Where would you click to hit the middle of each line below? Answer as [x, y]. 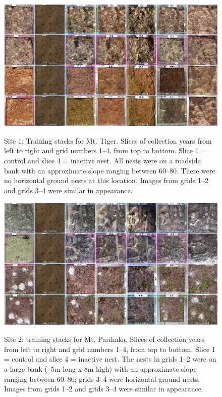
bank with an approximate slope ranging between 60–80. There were [110, 170]
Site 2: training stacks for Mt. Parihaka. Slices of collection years [104, 339]
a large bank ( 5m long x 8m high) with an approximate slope [100, 368]
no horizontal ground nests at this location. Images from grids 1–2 [106, 180]
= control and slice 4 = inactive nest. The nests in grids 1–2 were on [110, 359]
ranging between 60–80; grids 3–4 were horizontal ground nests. [102, 379]
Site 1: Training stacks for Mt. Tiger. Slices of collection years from [108, 140]
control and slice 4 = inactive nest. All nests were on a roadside [102, 160]
